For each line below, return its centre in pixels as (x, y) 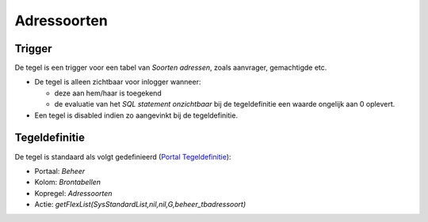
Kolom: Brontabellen (67, 182)
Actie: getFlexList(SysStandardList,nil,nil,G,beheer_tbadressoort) (140, 205)
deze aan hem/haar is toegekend (108, 93)
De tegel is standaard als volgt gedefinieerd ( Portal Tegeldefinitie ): (123, 156)
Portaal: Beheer (60, 171)
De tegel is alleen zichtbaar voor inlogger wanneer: (118, 82)
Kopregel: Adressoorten (73, 193)
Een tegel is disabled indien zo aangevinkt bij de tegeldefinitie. (136, 115)
